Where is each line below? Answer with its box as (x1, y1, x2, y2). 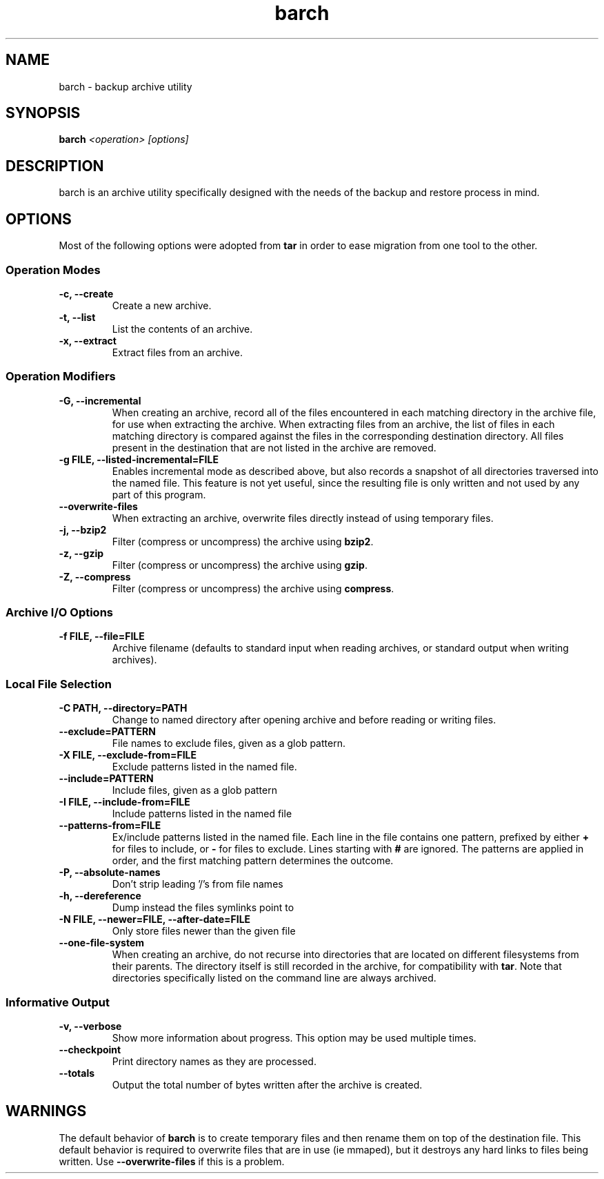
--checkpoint (59, 1043, 121, 1055)
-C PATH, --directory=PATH (59, 702, 188, 714)
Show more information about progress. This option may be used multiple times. (112, 1031, 476, 1044)
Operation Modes (6, 262, 101, 277)
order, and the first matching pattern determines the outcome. (112, 855, 394, 867)
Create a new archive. (112, 299, 212, 311)
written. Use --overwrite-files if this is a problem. (59, 1155, 285, 1167)
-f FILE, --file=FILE (59, 630, 145, 643)
